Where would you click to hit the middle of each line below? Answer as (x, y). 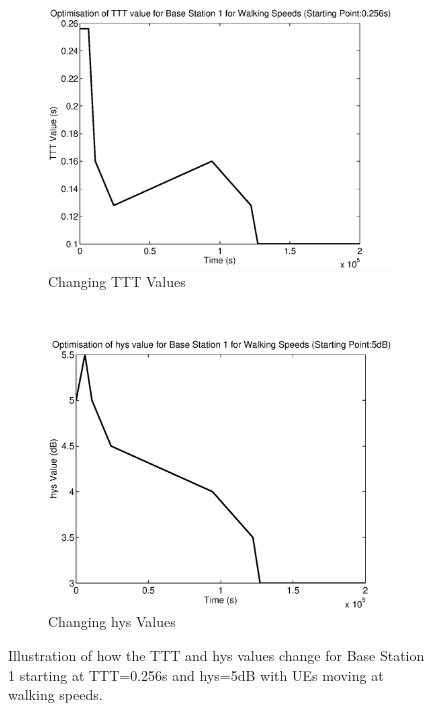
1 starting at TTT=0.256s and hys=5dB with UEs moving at (196, 674)
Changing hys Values (112, 621)
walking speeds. (55, 694)
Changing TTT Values (117, 281)
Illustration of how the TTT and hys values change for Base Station (216, 655)
